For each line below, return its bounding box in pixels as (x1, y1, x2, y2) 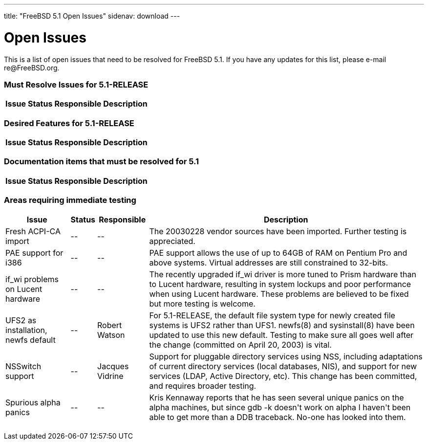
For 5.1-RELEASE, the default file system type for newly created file (149, 310, 395, 320)
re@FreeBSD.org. (4, 63, 60, 72)
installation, (5, 325, 47, 335)
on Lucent (5, 284, 43, 294)
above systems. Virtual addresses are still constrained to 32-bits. (149, 257, 388, 267)
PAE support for (5, 247, 64, 258)
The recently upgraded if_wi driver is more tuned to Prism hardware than (149, 269, 416, 279)
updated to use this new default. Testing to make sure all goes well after (149, 330, 414, 340)
